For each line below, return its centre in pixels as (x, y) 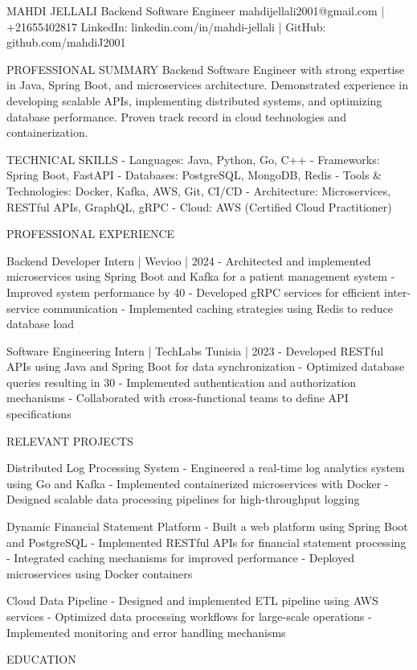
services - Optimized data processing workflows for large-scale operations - (189, 616)
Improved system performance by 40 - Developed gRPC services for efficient (194, 292)
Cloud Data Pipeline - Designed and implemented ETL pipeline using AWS (192, 600)
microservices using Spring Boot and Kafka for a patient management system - (201, 276)
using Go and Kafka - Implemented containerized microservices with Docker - (198, 483)
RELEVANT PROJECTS (70, 440)
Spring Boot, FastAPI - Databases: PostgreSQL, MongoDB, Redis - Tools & (194, 175)
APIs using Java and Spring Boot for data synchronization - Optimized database (206, 366)
